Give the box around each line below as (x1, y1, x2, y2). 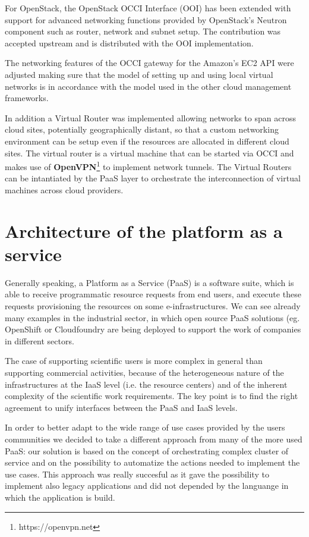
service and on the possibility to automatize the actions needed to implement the (5, 456, 300, 469)
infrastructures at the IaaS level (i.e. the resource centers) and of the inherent (5, 378, 288, 390)
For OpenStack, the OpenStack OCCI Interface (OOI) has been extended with (5, 2, 291, 14)
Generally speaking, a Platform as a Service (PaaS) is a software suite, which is (5, 276, 294, 288)
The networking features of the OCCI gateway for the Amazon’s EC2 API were (5, 56, 294, 69)
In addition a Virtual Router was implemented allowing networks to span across (5, 111, 296, 124)
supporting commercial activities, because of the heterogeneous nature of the (5, 366, 284, 379)
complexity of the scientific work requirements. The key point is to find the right (5, 390, 298, 402)
